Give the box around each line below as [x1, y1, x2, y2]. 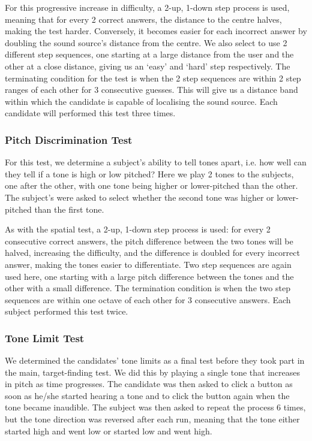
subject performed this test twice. [5, 305, 128, 318]
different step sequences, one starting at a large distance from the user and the [5, 48, 294, 61]
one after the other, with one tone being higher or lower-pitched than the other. [5, 179, 298, 192]
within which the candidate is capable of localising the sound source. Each [5, 95, 278, 107]
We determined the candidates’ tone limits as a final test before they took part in [5, 354, 305, 367]
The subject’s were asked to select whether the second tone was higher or [5, 191, 274, 203]
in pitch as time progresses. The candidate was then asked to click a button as [5, 377, 293, 390]
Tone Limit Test [5, 330, 85, 345]
